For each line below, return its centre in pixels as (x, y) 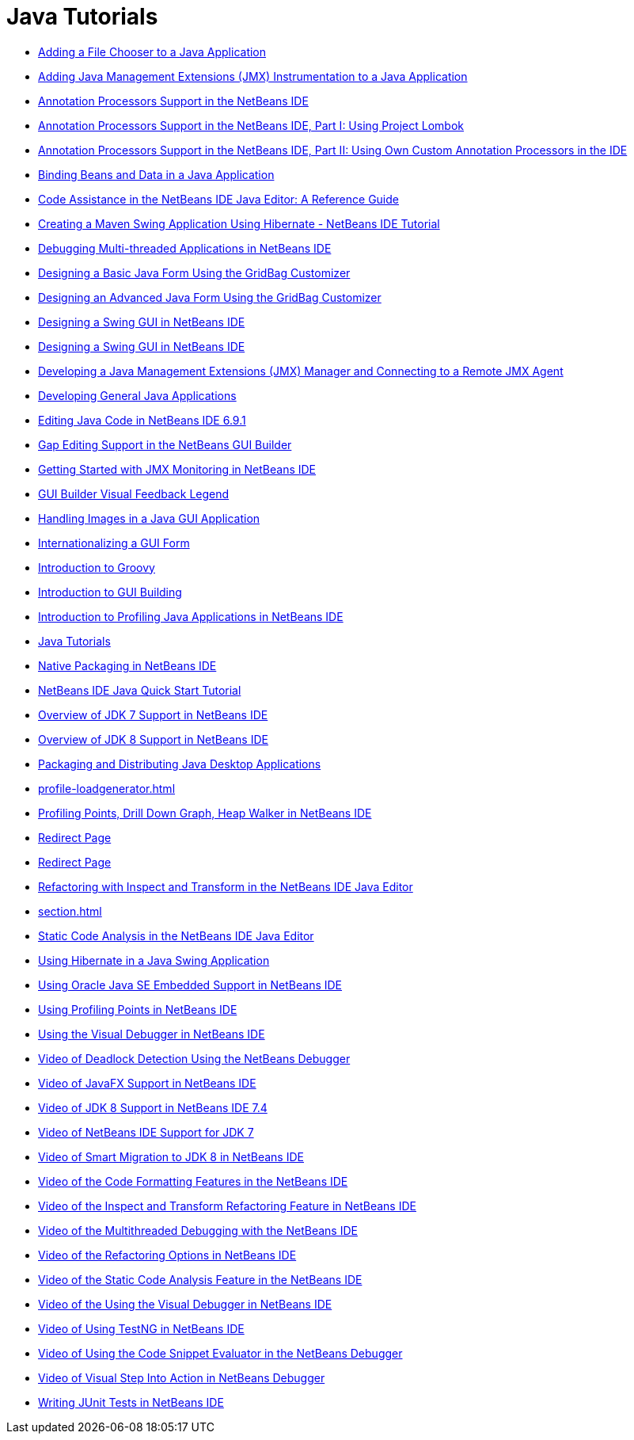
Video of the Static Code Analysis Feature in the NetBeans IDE (200, 1279)
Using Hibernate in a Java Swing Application (154, 960)
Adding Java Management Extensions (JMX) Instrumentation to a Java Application (253, 76)
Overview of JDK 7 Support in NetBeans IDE (153, 714)
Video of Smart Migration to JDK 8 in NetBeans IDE (171, 1156)
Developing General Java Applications (137, 395)
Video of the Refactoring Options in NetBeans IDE (167, 1255)
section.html (70, 911)
